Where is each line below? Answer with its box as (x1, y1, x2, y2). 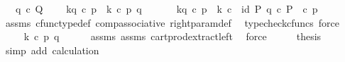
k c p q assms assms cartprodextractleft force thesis (23, 29, 322, 44)
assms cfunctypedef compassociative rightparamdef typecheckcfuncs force (5, 15, 339, 30)
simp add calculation (5, 42, 99, 57)
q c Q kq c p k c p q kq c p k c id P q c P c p (15, 1, 318, 15)
